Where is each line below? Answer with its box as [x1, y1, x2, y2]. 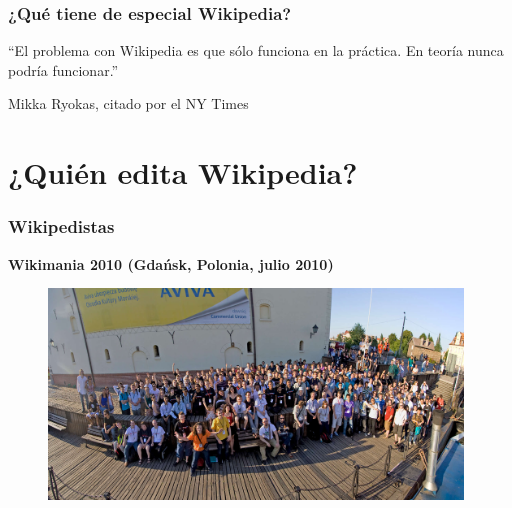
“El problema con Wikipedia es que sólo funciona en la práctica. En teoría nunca [8, 40, 504, 61]
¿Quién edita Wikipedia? [8, 152, 358, 193]
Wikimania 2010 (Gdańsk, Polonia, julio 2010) [8, 253, 334, 274]
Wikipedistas [8, 214, 115, 239]
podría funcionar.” [8, 59, 119, 80]
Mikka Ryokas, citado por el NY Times [8, 93, 249, 114]
